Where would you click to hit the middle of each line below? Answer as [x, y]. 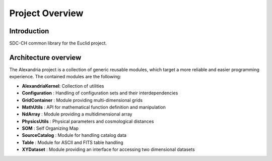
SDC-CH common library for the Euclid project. [58, 43]
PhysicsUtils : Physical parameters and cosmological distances [88, 121]
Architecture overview [45, 57]
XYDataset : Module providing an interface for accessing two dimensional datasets [108, 149]
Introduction [29, 31]
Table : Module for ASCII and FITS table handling [73, 142]
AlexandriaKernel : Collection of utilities [63, 86]
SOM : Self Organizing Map [50, 128]
